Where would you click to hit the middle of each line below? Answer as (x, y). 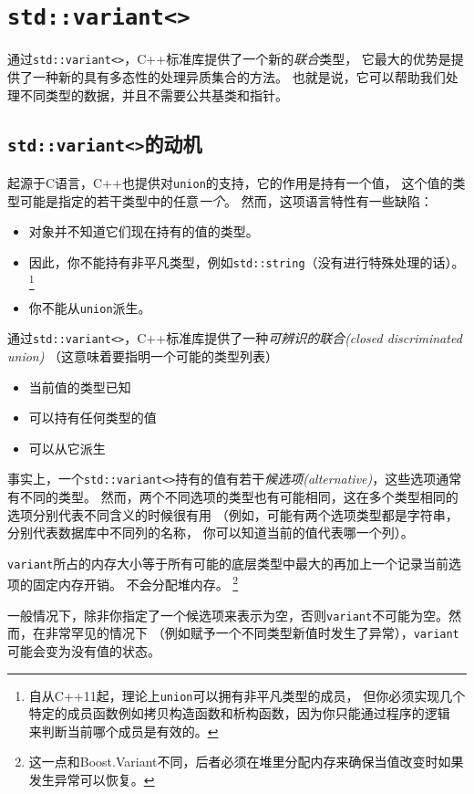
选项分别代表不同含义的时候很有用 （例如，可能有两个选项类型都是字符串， (233, 514)
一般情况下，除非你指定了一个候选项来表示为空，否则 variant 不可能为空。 (228, 615)
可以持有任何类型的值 (93, 418)
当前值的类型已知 (80, 387)
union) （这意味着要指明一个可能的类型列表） (143, 356)
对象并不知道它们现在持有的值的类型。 (144, 231)
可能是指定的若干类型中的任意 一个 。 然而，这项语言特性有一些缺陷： (226, 200)
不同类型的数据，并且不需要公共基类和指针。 (154, 94)
